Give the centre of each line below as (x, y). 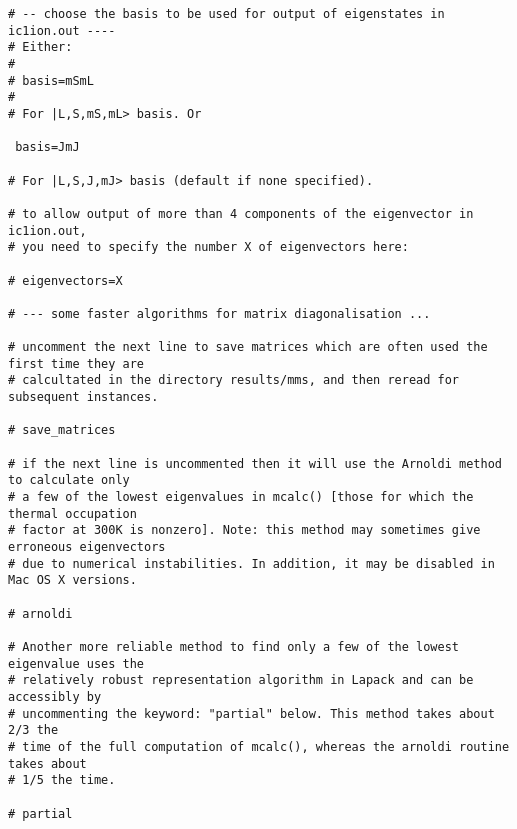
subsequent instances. (83, 397)
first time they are (76, 363)
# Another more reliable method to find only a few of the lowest (234, 646)
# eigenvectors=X (65, 280)
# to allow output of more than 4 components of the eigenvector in (241, 213)
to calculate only (69, 480)
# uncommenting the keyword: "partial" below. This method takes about (251, 713)
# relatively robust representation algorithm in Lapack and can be (241, 680)
